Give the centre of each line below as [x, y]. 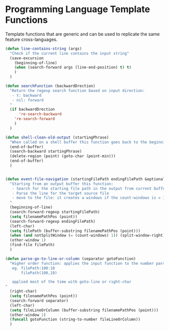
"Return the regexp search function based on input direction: [77, 90]
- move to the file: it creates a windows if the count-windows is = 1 [89, 198]
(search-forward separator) [39, 301]
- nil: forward [28, 100]
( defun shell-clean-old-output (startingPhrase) [57, 137]
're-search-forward [35, 119]
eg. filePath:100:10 [33, 268]
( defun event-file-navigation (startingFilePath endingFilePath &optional [85, 179]
